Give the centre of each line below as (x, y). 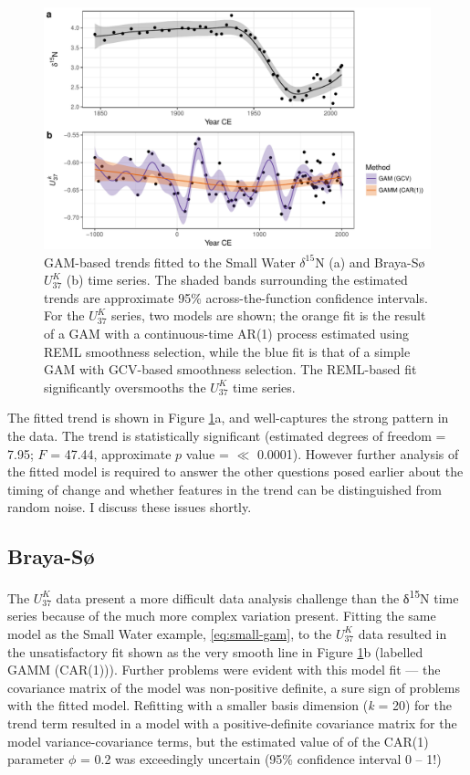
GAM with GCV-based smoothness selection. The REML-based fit (230, 369)
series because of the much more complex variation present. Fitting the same (222, 616)
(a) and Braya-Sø (377, 262)
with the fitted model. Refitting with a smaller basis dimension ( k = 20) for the (230, 705)
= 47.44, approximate (111, 453)
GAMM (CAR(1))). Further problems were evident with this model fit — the (224, 670)
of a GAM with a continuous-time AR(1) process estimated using (227, 333)
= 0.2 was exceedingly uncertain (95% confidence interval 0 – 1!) (261, 759)
